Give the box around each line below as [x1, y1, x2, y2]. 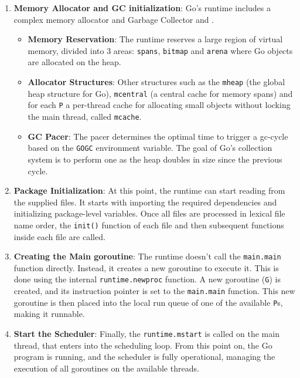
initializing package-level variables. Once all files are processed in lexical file [13, 207, 285, 220]
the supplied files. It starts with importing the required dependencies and [13, 195, 277, 208]
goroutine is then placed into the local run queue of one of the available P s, [13, 296, 283, 308]
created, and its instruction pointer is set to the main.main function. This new [13, 285, 295, 297]
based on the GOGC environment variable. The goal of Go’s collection [28, 141, 272, 154]
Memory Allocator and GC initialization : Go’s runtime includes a [13, 2, 271, 14]
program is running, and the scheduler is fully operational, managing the [13, 350, 275, 363]
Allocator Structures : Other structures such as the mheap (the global [28, 76, 285, 88]
